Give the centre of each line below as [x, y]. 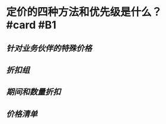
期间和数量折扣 [33, 92]
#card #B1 [31, 25]
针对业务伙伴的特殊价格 [49, 48]
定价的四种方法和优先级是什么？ [84, 12]
